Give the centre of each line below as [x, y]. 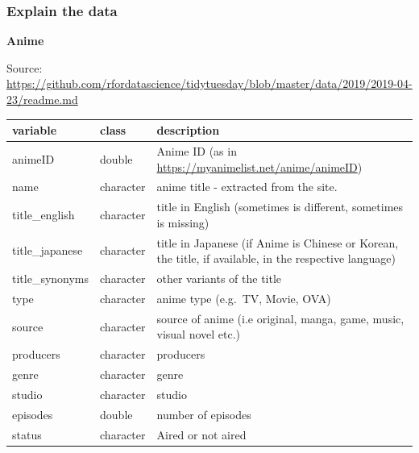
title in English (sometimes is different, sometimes [280, 207]
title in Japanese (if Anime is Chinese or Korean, [278, 242]
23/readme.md [42, 99]
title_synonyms [51, 278]
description [188, 130]
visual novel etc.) [199, 334]
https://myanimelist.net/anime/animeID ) [259, 166]
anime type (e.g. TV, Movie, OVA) [244, 298]
